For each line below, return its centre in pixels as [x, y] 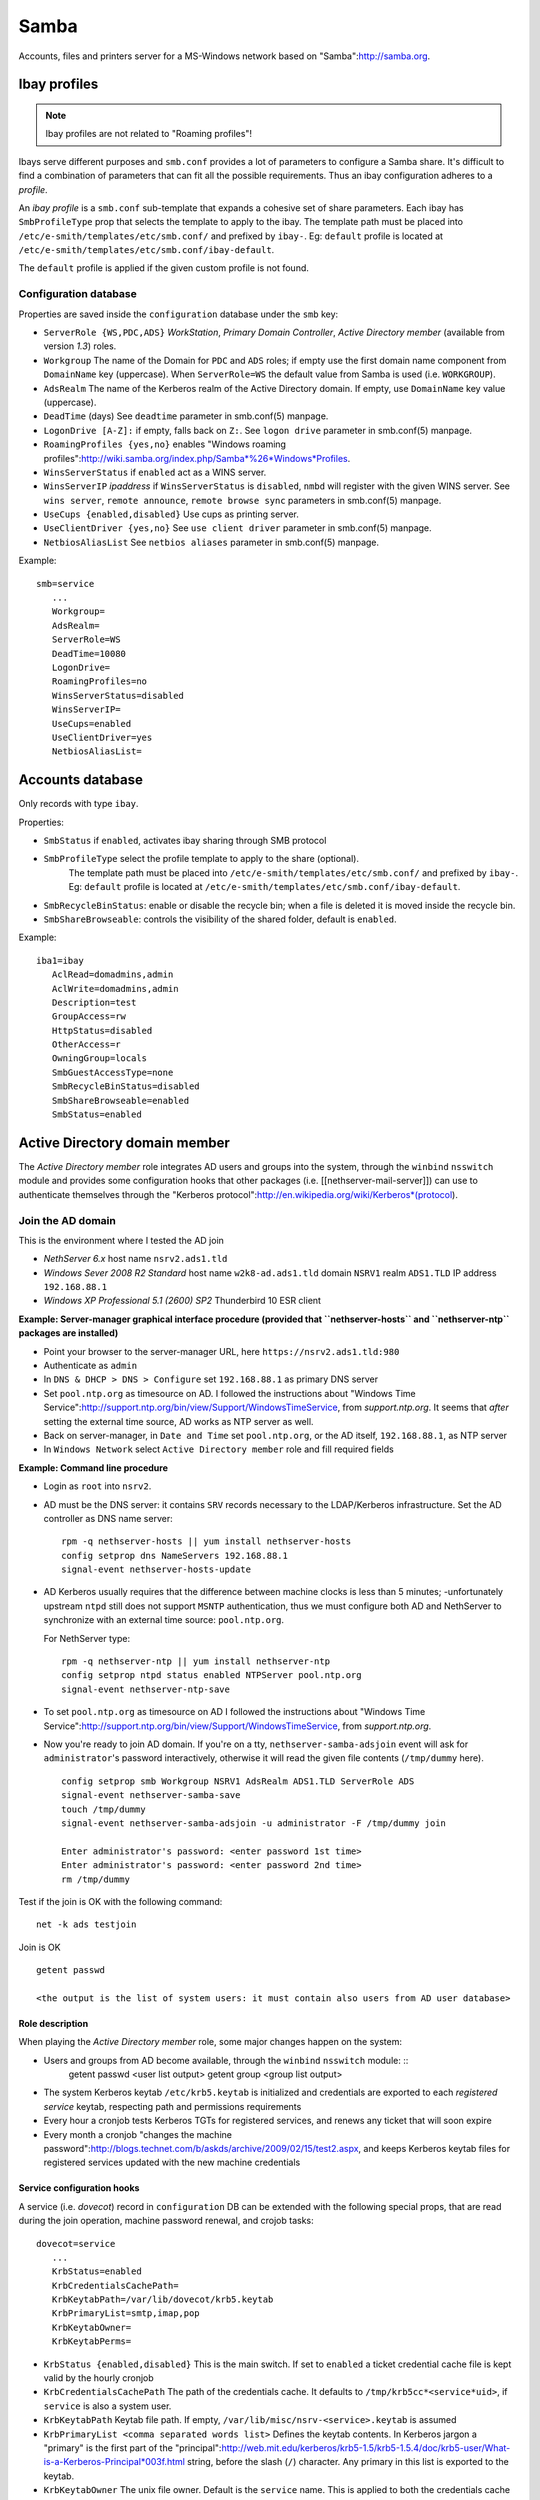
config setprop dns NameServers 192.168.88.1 [175, 1555]
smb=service [65, 583]
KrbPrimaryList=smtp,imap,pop [125, 2313]
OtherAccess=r [86, 1044]
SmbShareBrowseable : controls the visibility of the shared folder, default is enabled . [220, 919]
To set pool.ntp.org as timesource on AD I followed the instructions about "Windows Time [234, 1712]
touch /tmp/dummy [103, 1809]
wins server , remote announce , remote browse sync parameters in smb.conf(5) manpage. [242, 500]
